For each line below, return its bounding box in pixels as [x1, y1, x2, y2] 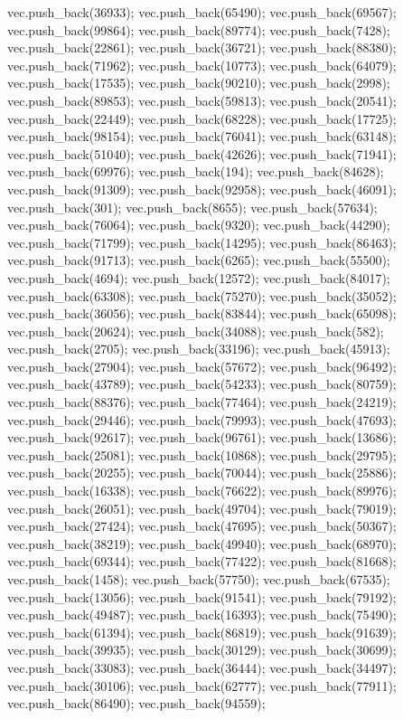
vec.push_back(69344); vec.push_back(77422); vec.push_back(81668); [7, 552, 397, 571]
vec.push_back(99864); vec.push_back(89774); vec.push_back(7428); [7, 20, 390, 39]
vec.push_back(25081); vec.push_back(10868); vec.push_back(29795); [7, 445, 397, 464]
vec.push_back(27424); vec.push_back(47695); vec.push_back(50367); [7, 516, 397, 535]
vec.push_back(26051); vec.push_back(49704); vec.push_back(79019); [7, 498, 397, 517]
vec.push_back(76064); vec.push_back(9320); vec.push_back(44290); [7, 215, 390, 234]
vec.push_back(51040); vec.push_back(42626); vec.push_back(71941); [7, 144, 397, 163]
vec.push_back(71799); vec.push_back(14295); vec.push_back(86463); [7, 232, 397, 251]
